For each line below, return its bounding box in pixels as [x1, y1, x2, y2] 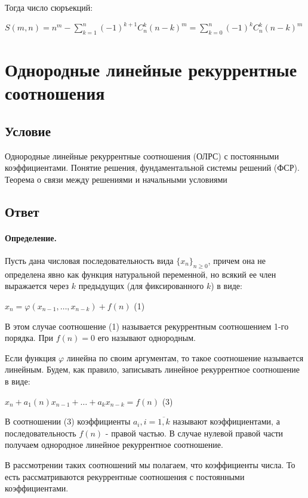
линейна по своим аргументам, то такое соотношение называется [66, 351, 304, 364]
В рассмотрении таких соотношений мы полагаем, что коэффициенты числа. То [5, 458, 295, 471]
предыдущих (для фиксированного [78, 279, 204, 292]
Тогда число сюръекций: [5, 1, 93, 13]
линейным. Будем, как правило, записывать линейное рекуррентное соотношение [5, 363, 300, 376]
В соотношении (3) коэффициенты [5, 415, 131, 428]
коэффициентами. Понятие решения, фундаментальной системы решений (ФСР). [5, 161, 300, 174]
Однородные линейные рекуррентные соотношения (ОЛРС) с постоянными [5, 149, 279, 162]
